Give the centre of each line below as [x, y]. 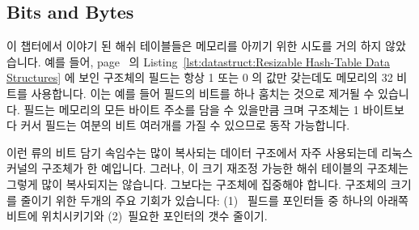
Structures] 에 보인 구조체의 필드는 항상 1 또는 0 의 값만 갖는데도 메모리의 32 [200, 77]
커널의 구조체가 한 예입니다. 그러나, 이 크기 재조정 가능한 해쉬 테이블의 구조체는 [207, 168]
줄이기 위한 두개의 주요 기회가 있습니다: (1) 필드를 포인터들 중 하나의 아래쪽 [214, 200]
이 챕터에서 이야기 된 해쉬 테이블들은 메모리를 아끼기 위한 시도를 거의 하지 [194, 46]
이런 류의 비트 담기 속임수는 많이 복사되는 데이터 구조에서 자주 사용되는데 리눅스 [210, 152]
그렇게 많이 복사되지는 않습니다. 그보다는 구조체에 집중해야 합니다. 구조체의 [197, 183]
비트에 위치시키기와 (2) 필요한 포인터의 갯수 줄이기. [137, 216]
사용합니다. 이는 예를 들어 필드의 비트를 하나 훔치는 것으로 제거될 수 [203, 93]
